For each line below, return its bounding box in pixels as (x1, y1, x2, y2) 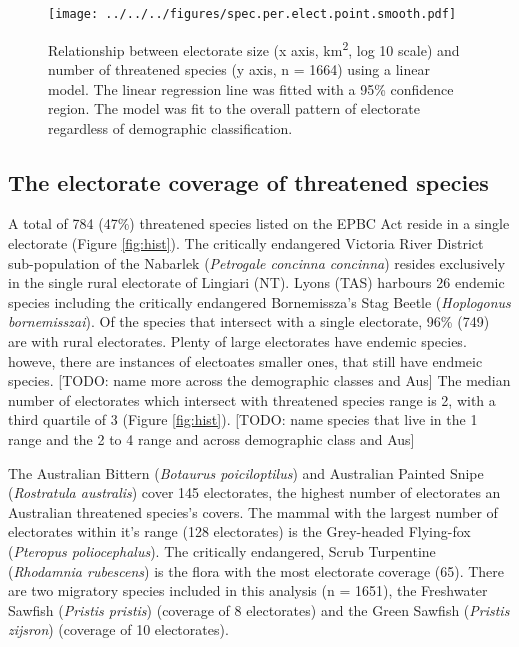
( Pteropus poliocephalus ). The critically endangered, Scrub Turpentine (8, 540, 436, 561)
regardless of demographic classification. (48, 117, 293, 138)
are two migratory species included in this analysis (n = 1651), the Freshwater (8, 580, 488, 601)
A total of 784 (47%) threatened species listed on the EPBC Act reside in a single (8, 213, 510, 234)
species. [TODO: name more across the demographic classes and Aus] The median (8, 370, 511, 391)
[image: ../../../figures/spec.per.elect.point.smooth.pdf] (48, 7, 457, 21)
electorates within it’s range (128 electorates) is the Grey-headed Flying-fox (8, 521, 471, 542)
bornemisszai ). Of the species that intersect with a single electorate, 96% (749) (8, 311, 490, 332)
